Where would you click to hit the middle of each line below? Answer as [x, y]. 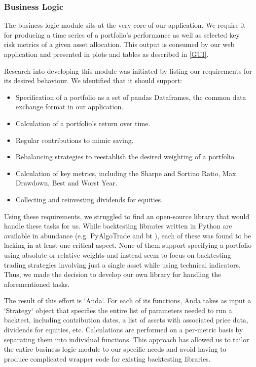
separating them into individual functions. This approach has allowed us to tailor [127, 339]
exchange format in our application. [70, 107]
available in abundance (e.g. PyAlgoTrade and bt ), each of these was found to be [128, 235]
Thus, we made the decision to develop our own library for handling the [113, 274]
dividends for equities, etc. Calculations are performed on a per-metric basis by [124, 330]
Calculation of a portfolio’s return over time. [83, 123]
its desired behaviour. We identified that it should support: [93, 80]
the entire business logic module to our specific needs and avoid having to [115, 349]
